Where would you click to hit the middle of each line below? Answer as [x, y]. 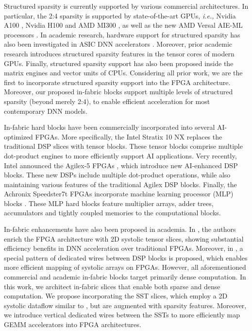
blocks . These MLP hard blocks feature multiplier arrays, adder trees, [109, 203]
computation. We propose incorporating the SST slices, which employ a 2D [116, 296]
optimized [18, 136]
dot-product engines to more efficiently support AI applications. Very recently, [120, 155]
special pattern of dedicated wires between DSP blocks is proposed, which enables [126, 257]
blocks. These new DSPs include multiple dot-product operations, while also [117, 175]
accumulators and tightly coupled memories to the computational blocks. [112, 213]
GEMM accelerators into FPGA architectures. [73, 324]
